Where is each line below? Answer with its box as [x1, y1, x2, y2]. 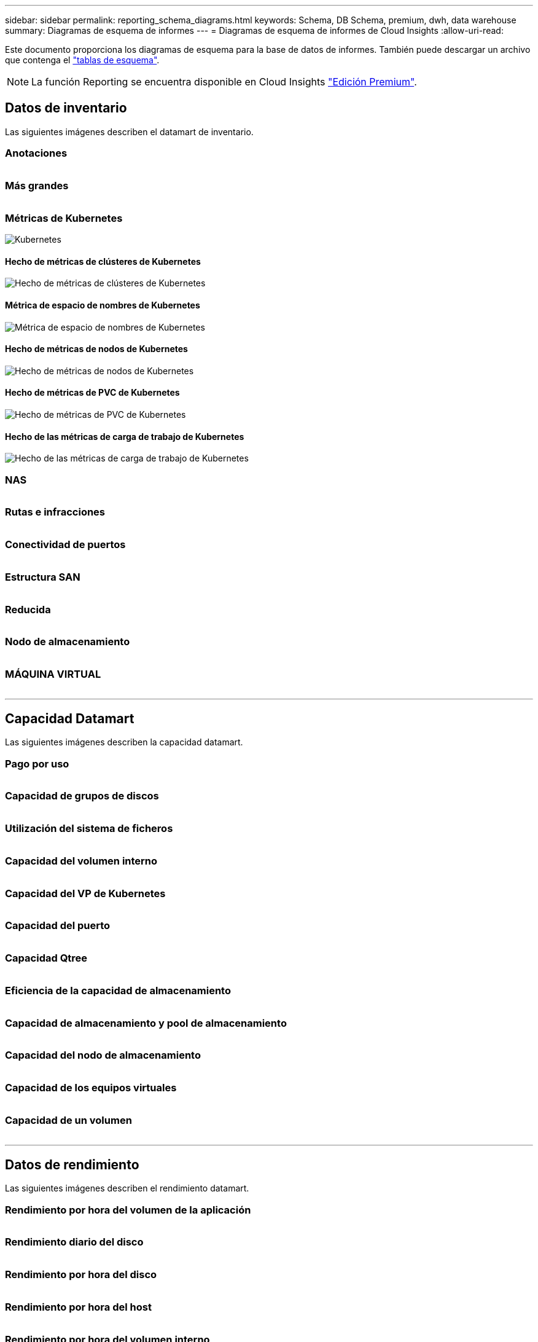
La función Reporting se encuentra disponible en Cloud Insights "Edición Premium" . [31, 76, 417, 88]
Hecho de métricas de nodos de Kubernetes [5, 343, 188, 355]
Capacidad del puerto [5, 919, 111, 932]
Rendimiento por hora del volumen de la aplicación [5, 1203, 251, 1216]
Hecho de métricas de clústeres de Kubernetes [5, 256, 201, 267]
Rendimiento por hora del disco [5, 1268, 157, 1281]
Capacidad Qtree [5, 952, 88, 965]
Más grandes [5, 179, 69, 192]
